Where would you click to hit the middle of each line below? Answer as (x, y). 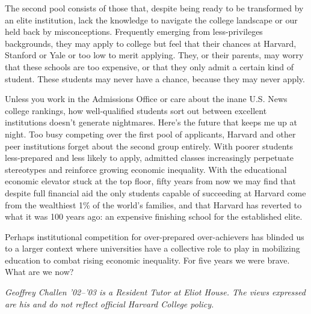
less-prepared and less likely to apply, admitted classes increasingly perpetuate (149, 158)
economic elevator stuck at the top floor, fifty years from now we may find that (151, 181)
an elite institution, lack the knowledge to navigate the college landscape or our (151, 20)
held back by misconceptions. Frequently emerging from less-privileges (134, 32)
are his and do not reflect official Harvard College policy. (109, 303)
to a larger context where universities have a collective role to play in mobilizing (152, 248)
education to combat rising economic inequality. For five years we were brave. (147, 260)
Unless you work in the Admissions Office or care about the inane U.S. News (146, 99)
